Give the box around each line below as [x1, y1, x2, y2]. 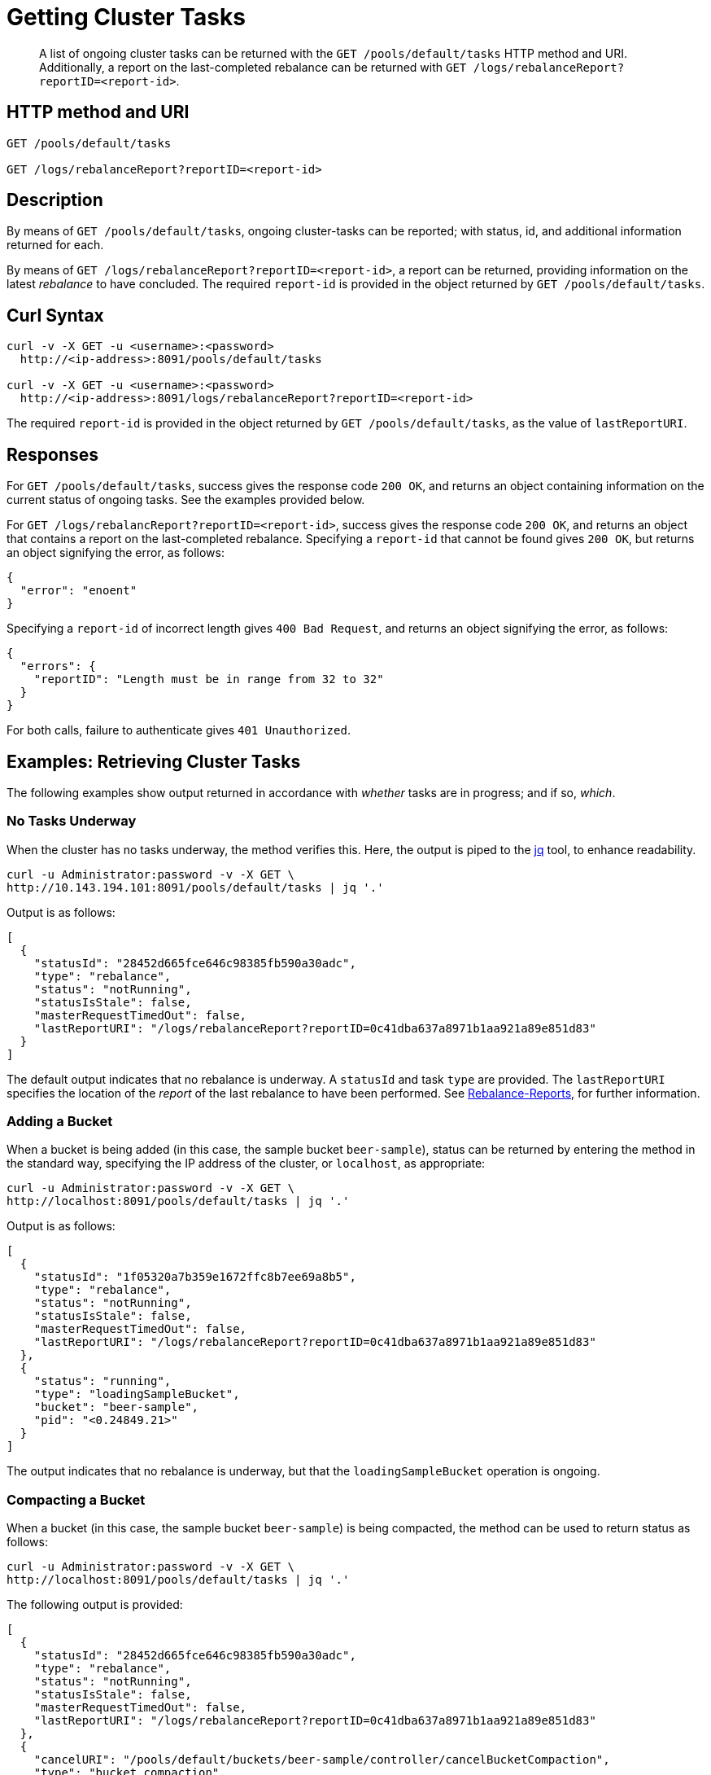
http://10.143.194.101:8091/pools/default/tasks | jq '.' [7, 880, 384, 894]
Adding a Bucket [7, 1113, 113, 1130]
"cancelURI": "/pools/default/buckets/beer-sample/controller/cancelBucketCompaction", [33, 1753, 610, 1767]
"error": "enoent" [20, 584, 137, 598]
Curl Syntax [7, 305, 104, 326]
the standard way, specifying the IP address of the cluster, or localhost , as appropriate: [7, 1156, 486, 1171]
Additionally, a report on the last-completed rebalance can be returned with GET [39, 59, 467, 74]
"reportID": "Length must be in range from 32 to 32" [33, 673, 384, 686]
